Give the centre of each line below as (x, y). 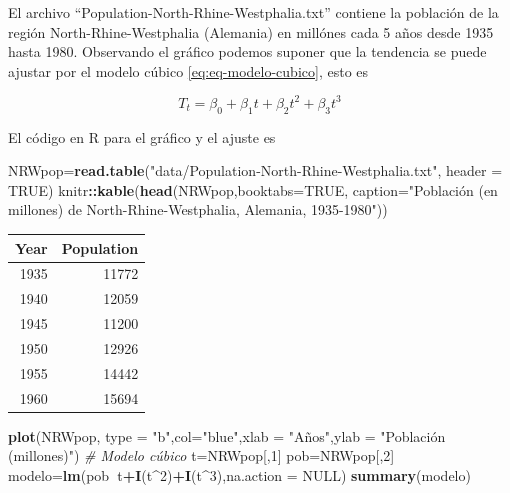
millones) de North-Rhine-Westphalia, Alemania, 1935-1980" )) (198, 209)
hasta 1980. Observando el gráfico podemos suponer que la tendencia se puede (247, 51)
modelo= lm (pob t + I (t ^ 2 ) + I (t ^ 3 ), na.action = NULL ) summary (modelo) (239, 474)
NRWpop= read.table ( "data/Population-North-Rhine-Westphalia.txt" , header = (255, 170)
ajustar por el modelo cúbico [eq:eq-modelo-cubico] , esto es (188, 70)
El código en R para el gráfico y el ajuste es (142, 136)
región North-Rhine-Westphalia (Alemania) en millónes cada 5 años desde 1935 (251, 31)
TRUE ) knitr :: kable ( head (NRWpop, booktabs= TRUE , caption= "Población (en (253, 189)
